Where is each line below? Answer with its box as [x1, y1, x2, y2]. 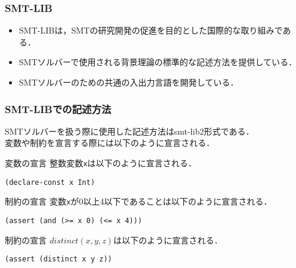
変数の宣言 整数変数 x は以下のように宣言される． [5, 157, 197, 169]
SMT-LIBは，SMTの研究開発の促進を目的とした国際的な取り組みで [19, 24, 283, 36]
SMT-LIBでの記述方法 [5, 101, 111, 116]
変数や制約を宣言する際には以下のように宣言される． [5, 136, 215, 149]
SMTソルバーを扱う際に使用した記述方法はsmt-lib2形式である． [5, 124, 255, 137]
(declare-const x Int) [5, 178, 95, 187]
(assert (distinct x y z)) [5, 255, 112, 264]
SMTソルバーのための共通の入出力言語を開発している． [19, 76, 239, 88]
